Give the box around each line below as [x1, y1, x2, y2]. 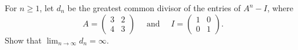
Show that [5, 34, 42, 46]
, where [267, 2, 294, 14]
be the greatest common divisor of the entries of [67, 2, 241, 14]
